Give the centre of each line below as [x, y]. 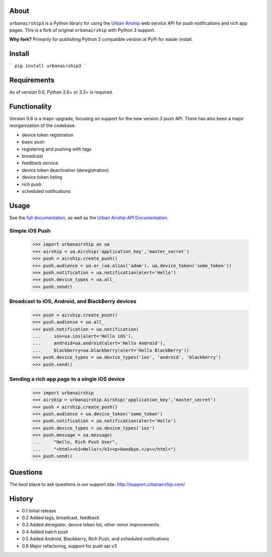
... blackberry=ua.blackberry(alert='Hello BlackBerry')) [111, 350]
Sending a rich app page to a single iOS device [67, 379]
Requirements [32, 80]
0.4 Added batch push [45, 532]
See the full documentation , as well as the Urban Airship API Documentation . [89, 218]
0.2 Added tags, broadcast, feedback [61, 518]
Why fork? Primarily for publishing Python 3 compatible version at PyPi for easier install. [101, 39]
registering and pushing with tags [57, 149]
